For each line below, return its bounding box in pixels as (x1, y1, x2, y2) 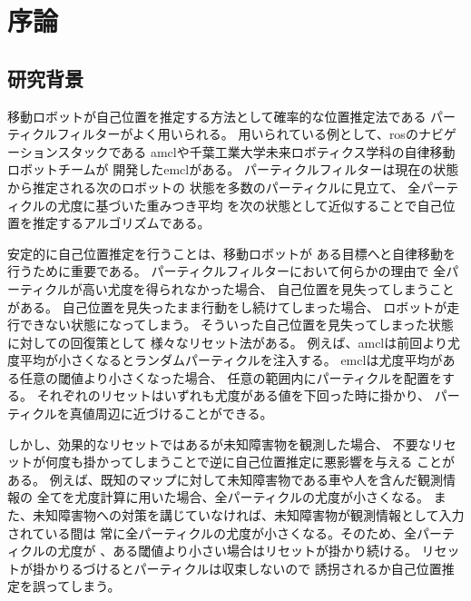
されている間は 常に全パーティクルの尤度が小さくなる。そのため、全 (7, 523, 417, 542)
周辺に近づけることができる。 (94, 404, 273, 423)
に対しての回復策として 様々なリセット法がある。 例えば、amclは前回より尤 (7, 332, 460, 351)
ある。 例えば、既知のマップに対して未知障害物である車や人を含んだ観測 (7, 469, 444, 488)
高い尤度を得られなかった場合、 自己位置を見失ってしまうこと (82, 279, 455, 298)
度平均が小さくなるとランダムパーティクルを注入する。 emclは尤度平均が (7, 350, 443, 369)
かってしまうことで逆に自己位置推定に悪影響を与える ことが (95, 452, 456, 471)
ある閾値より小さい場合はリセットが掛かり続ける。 (113, 541, 417, 560)
